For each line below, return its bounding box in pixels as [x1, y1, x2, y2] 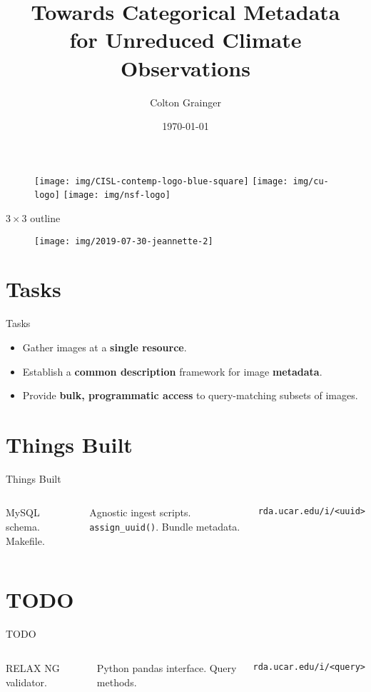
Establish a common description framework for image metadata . [22, 363, 322, 378]
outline [30, 211, 61, 225]
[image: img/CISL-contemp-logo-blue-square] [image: [34, 176, 288, 186]
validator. [6, 674, 48, 689]
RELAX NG [6, 660, 60, 675]
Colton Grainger [150, 94, 221, 109]
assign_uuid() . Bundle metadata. [89, 519, 240, 534]
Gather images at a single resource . [22, 339, 187, 354]
